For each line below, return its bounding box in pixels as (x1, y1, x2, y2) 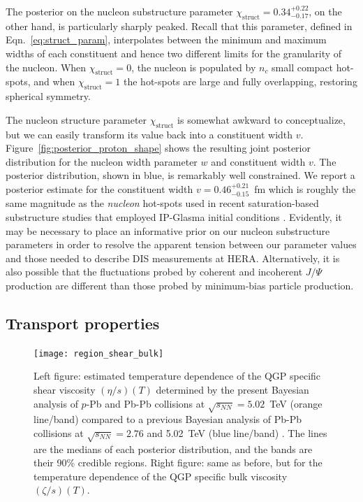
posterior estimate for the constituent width (6, 181, 193, 196)
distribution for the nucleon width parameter (6, 154, 198, 168)
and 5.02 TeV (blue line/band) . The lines (147, 425, 327, 440)
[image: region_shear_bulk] (34, 348, 164, 359)
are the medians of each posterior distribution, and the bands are (34, 441, 313, 456)
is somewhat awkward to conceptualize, (177, 112, 346, 127)
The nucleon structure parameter (6, 112, 147, 127)
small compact (272, 59, 334, 74)
